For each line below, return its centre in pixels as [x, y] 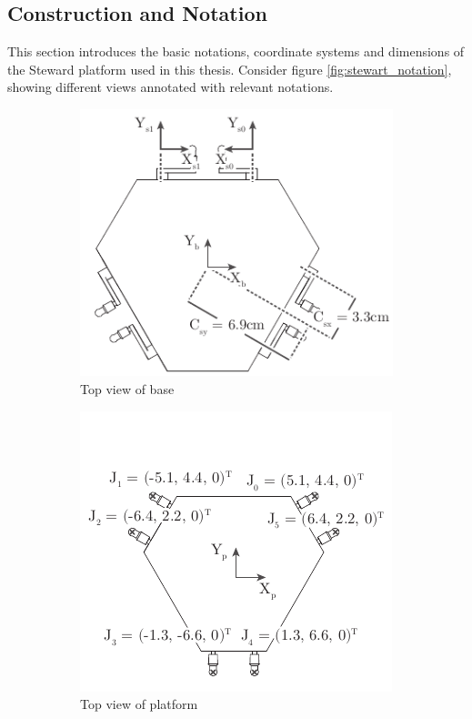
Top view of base [127, 389]
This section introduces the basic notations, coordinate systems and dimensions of [236, 51]
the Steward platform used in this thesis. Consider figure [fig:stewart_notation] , [230, 69]
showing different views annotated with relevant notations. [171, 87]
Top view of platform [139, 704]
